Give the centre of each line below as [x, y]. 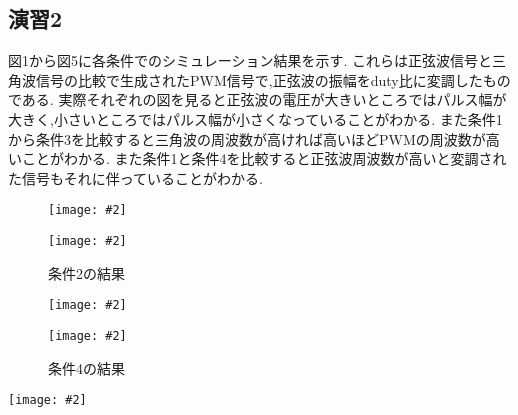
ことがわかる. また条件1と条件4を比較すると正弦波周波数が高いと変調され [264, 158]
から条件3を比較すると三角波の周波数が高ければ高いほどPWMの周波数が [247, 138]
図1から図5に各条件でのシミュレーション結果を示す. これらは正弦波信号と [250, 60]
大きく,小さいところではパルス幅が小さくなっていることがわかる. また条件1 [255, 118]
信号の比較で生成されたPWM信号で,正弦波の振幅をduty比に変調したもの [273, 79]
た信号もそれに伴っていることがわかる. [135, 177]
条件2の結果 [86, 272]
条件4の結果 [86, 367]
